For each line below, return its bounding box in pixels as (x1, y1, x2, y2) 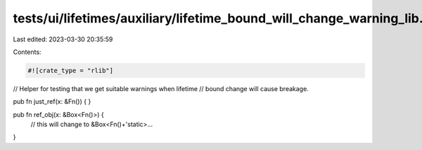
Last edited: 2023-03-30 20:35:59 (13, 35, 113, 43)
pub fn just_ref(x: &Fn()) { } (13, 97, 91, 106)
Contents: (13, 48, 41, 56)
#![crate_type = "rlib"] (27, 67, 114, 74)
